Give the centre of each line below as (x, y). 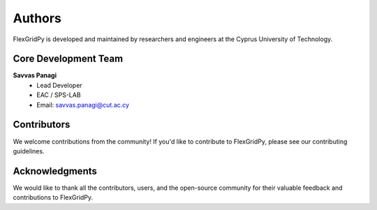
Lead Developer (60, 85)
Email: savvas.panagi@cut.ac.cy (83, 105)
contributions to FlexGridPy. (53, 197)
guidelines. (29, 151)
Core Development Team (68, 59)
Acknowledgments (55, 171)
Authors (37, 18)
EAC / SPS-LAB (59, 95)
